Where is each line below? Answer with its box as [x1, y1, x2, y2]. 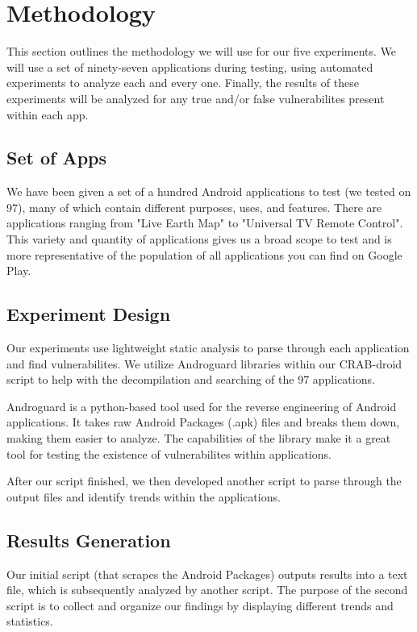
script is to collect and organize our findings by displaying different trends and [6, 597, 394, 613]
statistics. [6, 613, 53, 630]
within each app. [6, 106, 89, 123]
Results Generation [6, 527, 171, 552]
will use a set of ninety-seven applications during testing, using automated [6, 58, 373, 75]
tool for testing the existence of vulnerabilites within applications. [6, 445, 332, 462]
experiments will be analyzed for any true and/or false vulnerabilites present [6, 89, 385, 106]
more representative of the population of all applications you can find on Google [6, 246, 402, 263]
